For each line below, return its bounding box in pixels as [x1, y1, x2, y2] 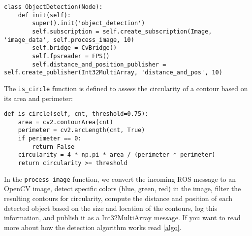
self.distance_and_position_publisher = [32, 61, 166, 68]
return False [32, 143, 75, 150]
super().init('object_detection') [32, 20, 145, 27]
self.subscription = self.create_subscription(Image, [32, 28, 212, 35]
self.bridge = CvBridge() [32, 44, 117, 52]
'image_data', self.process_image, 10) [4, 36, 134, 43]
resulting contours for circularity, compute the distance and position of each [4, 193, 233, 203]
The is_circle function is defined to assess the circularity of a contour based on [4, 83, 248, 93]
